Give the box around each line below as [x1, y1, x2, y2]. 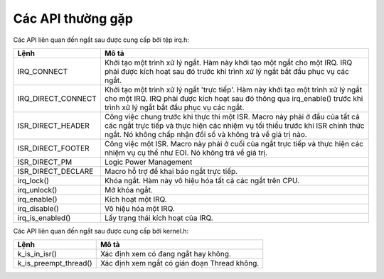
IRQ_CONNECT [17, 66, 68, 76]
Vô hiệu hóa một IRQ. [104, 203, 176, 213]
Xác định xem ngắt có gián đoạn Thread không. [100, 258, 260, 268]
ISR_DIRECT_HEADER [17, 121, 90, 131]
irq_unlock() [17, 185, 58, 195]
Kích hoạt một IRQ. [104, 194, 167, 204]
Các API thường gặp [13, 11, 133, 26]
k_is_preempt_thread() [17, 258, 92, 268]
